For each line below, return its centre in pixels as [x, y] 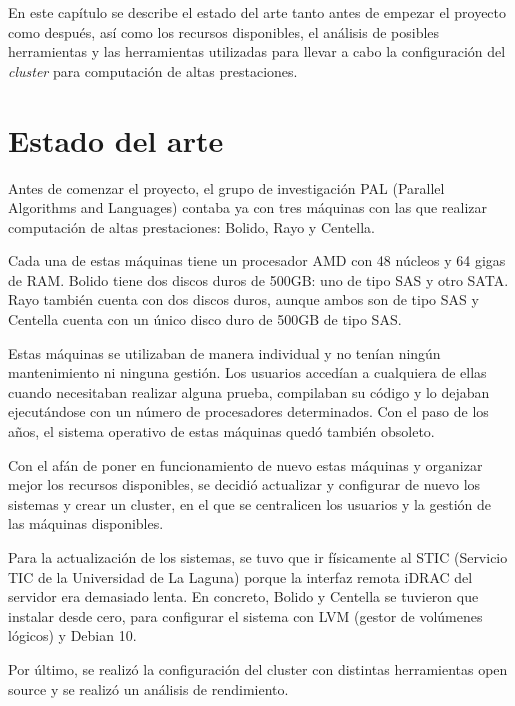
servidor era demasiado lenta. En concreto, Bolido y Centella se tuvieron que [243, 596]
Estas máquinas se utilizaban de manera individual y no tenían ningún [224, 352]
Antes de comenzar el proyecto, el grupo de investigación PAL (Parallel [226, 187]
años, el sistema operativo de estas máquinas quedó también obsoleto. [221, 431]
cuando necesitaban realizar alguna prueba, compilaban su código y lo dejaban [249, 391]
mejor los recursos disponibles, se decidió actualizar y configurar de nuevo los [244, 484]
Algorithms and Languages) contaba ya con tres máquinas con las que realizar [248, 207]
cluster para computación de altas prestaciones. [153, 70]
